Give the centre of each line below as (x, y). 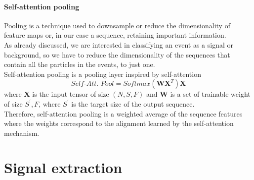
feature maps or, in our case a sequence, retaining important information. (115, 35)
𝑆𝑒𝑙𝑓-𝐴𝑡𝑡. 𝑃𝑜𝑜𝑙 (92, 84)
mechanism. (22, 133)
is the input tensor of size (71, 94)
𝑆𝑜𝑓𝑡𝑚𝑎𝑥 (137, 84)
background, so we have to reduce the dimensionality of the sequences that (117, 54)
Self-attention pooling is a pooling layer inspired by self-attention (103, 74)
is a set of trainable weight (210, 94)
